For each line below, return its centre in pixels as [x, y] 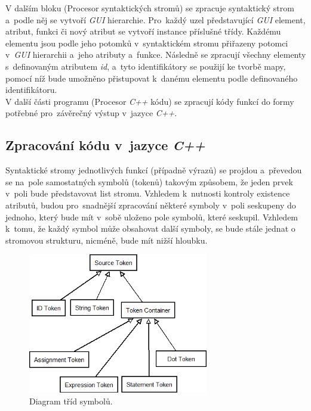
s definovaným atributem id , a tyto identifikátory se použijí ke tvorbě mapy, [146, 66]
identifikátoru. [31, 90]
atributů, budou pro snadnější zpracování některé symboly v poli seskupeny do [151, 205]
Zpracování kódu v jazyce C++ [105, 145]
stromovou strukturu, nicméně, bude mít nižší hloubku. [107, 240]
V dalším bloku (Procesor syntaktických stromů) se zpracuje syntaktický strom [150, 8]
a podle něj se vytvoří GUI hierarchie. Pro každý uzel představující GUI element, [155, 19]
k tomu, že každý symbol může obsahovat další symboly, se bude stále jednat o [150, 228]
